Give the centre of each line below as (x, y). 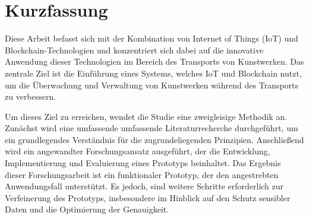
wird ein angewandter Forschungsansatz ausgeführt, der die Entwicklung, (138, 151)
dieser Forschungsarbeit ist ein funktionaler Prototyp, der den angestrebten (142, 174)
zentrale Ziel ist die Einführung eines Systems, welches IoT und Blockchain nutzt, (153, 73)
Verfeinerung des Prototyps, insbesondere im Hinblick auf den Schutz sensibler (148, 197)
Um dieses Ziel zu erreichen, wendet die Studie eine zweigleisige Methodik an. (146, 116)
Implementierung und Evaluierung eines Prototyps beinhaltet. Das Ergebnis (143, 163)
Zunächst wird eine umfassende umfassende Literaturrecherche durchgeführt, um (152, 128)
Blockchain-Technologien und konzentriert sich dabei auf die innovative (134, 50)
